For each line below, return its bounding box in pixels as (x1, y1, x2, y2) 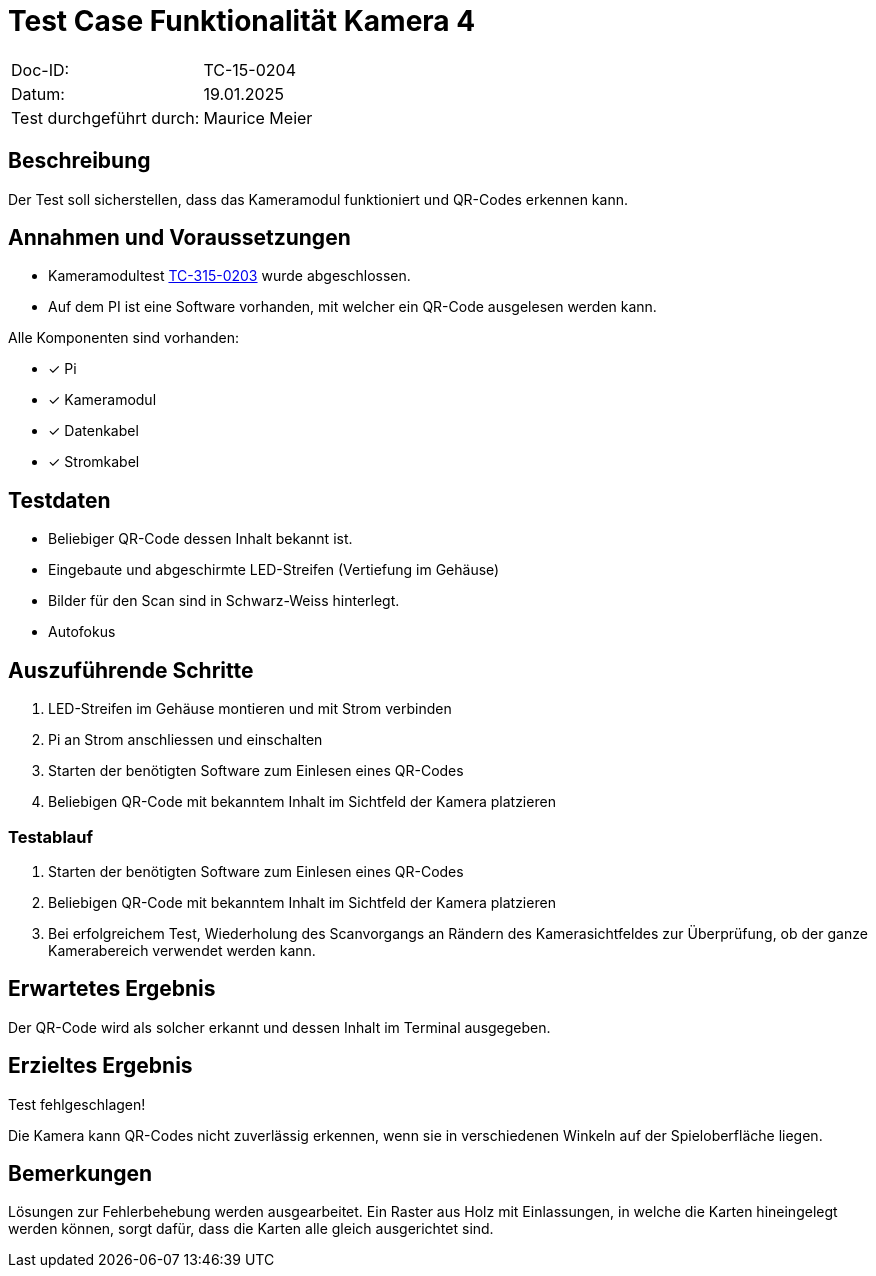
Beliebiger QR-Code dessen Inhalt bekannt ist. (48, 530, 353, 548)
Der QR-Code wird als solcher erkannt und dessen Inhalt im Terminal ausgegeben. (8, 1018, 551, 1036)
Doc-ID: (11, 59, 70, 80)
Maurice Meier (203, 107, 313, 128)
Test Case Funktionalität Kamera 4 (8, 4, 476, 38)
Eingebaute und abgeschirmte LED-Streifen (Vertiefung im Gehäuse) (48, 561, 500, 579)
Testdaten (8, 487, 111, 513)
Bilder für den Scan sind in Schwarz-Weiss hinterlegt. (48, 592, 400, 610)
